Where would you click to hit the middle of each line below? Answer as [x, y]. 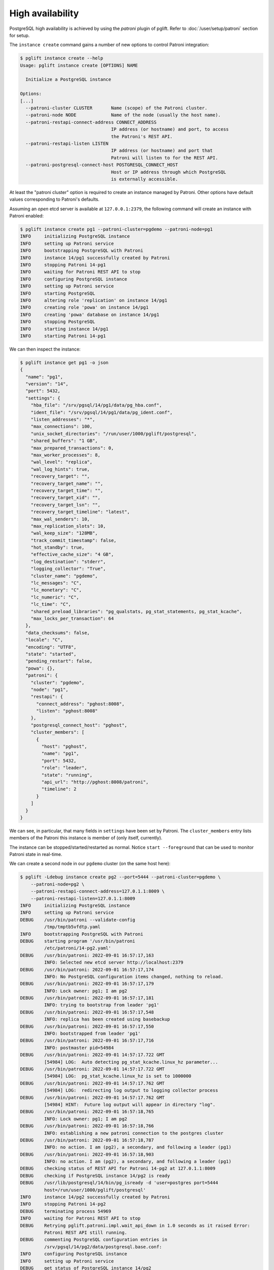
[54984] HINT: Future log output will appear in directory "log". [130, 1104]
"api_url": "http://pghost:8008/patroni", [95, 782]
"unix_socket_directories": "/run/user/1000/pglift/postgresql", [114, 434]
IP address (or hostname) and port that [162, 151]
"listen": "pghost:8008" [67, 711]
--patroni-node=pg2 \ [58, 884]
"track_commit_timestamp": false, [74, 540]
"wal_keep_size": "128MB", [64, 533]
